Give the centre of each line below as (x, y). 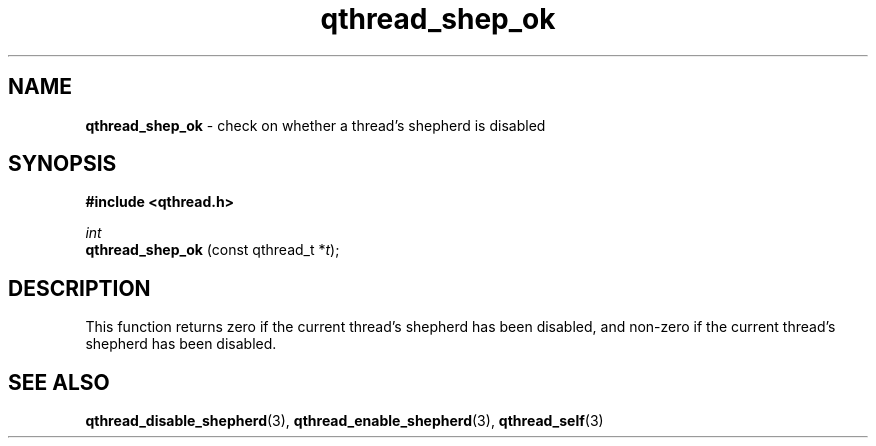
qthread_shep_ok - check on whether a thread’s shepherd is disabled (315, 125)
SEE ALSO (59, 382)
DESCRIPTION (79, 288)
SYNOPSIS (62, 164)
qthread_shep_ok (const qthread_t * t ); (212, 250)
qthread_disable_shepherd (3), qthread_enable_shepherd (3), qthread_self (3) (344, 421)
